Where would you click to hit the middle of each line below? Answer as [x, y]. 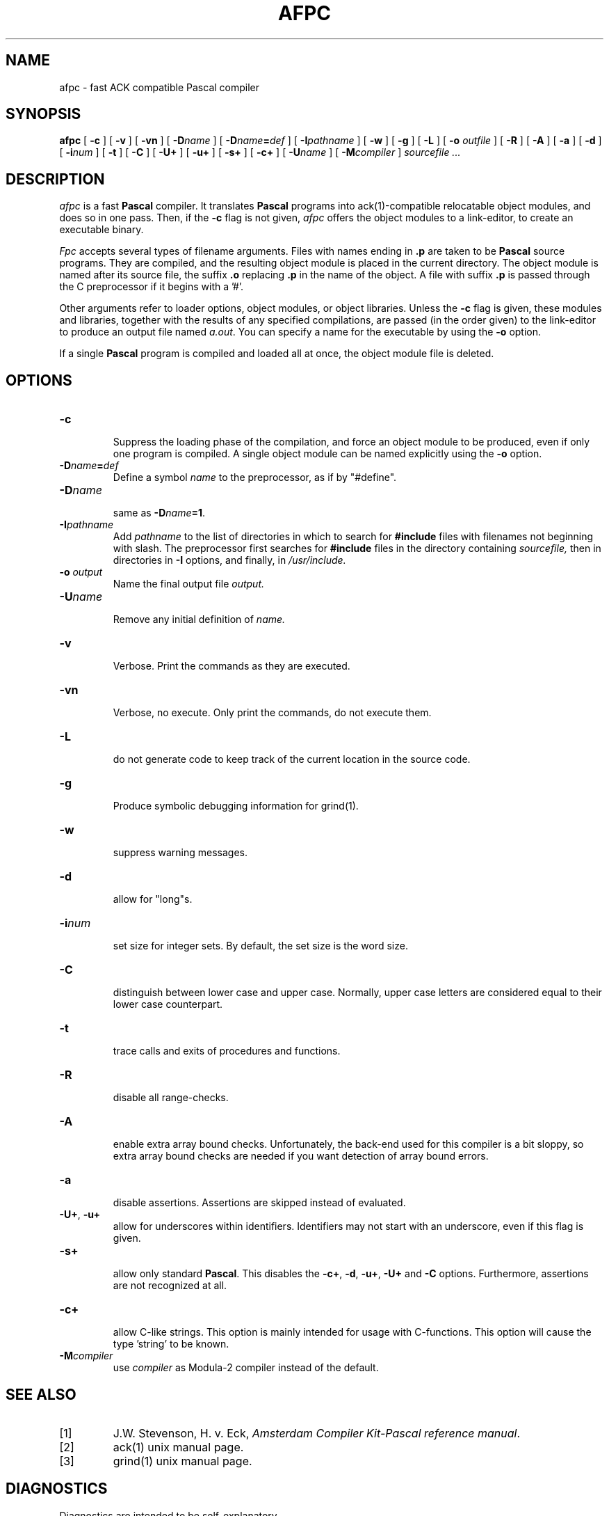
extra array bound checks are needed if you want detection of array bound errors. [301, 1156]
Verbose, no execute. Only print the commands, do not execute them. [272, 713]
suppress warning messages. [180, 853]
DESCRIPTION [55, 179]
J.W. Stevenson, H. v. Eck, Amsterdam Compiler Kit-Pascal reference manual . [317, 1433]
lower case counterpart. [168, 1004]
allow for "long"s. [153, 899]
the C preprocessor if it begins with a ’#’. [152, 287]
